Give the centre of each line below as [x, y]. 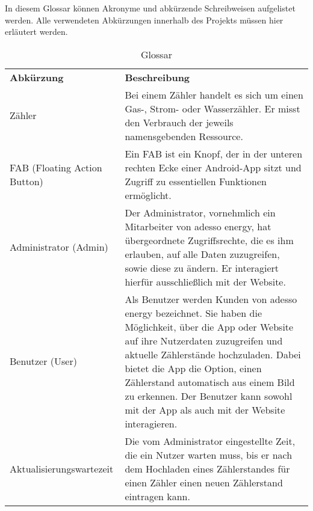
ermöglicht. [148, 195]
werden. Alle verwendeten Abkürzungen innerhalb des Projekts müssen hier [144, 20]
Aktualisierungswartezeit [62, 468]
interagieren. [151, 423]
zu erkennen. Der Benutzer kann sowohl [209, 396]
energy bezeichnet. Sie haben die [194, 313]
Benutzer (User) [43, 361]
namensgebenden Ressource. [184, 136]
